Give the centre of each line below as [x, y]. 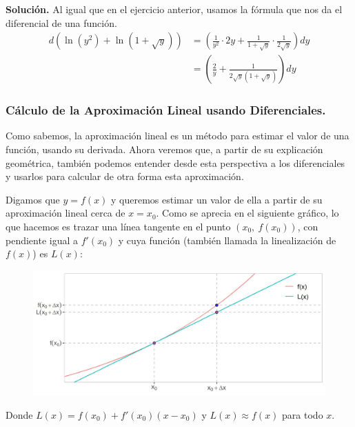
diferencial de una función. [61, 22]
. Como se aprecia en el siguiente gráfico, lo [247, 213]
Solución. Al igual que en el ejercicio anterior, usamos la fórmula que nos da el [174, 9]
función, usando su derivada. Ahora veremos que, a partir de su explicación [164, 149]
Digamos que [33, 199]
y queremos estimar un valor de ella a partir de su [217, 199]
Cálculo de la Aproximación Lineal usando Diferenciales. [166, 110]
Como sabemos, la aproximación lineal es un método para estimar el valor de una [177, 136]
